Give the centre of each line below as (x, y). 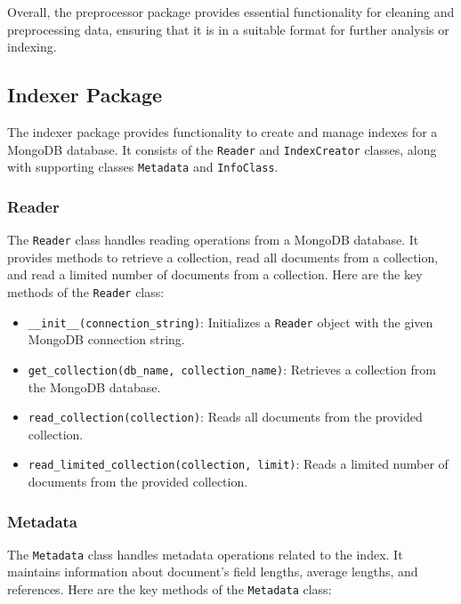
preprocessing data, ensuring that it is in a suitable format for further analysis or (228, 29)
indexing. (32, 47)
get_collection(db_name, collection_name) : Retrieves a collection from (232, 369)
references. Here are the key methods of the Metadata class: (170, 589)
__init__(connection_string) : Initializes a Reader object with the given (230, 322)
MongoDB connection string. (106, 339)
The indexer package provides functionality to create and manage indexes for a (222, 131)
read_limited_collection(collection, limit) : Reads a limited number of (238, 464)
